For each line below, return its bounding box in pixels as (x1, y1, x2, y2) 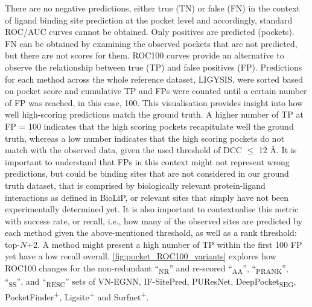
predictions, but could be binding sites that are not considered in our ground (5, 167, 289, 180)
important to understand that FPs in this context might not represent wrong (5, 155, 290, 168)
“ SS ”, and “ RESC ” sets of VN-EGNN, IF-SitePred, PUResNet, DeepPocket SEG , (5, 275, 296, 289)
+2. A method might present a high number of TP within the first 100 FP (27, 238, 302, 250)
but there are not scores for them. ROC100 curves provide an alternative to (5, 49, 284, 62)
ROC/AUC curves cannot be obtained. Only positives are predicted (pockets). (5, 25, 294, 38)
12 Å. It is (258, 144, 297, 156)
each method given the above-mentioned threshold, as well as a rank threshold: (5, 226, 297, 239)
